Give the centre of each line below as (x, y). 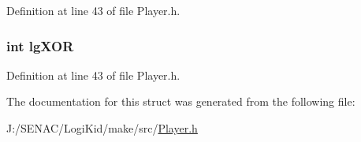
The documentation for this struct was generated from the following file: (181, 101)
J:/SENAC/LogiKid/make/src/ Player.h (102, 128)
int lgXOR (40, 45)
